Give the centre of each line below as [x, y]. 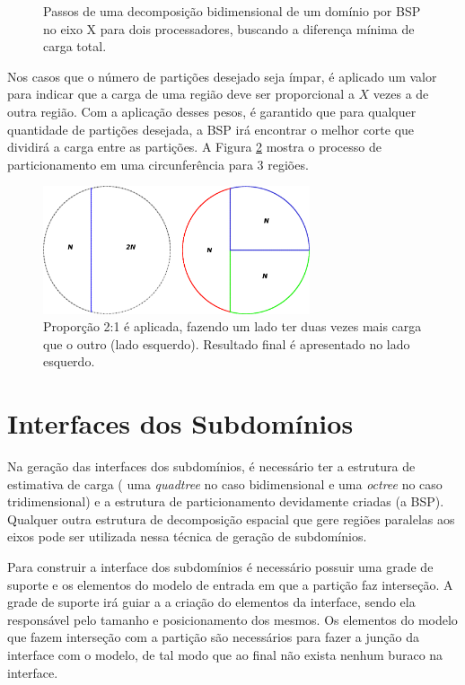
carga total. [75, 46]
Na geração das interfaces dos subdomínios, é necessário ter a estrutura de [211, 466]
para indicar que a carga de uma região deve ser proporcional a [181, 94]
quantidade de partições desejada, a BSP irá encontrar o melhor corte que [211, 129]
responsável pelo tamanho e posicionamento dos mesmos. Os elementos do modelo [232, 619]
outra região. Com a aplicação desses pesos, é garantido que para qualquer [212, 111]
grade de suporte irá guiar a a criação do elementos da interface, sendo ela [211, 602]
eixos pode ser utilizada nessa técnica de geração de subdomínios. [187, 536]
